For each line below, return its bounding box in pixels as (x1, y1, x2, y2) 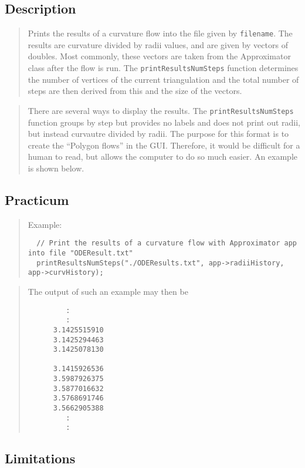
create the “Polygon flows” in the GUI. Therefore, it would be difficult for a (28, 139, 300, 151)
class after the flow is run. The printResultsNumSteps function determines (28, 62, 299, 74)
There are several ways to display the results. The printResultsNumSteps (28, 104, 294, 116)
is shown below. (28, 161, 84, 174)
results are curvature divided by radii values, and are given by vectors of (28, 38, 288, 50)
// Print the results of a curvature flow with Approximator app (36, 239, 297, 248)
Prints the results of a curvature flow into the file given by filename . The (28, 27, 293, 39)
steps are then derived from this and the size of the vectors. (28, 85, 242, 97)
